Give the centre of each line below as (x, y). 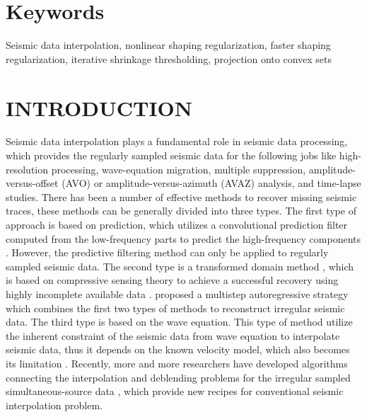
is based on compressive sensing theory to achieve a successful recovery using (172, 280)
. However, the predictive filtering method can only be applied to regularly (167, 252)
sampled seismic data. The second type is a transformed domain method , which (180, 266)
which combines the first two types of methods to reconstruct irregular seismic (175, 308)
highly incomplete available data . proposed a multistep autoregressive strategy (177, 293)
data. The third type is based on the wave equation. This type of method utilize (179, 322)
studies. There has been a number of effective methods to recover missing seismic (181, 196)
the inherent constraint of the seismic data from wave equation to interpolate (173, 335)
